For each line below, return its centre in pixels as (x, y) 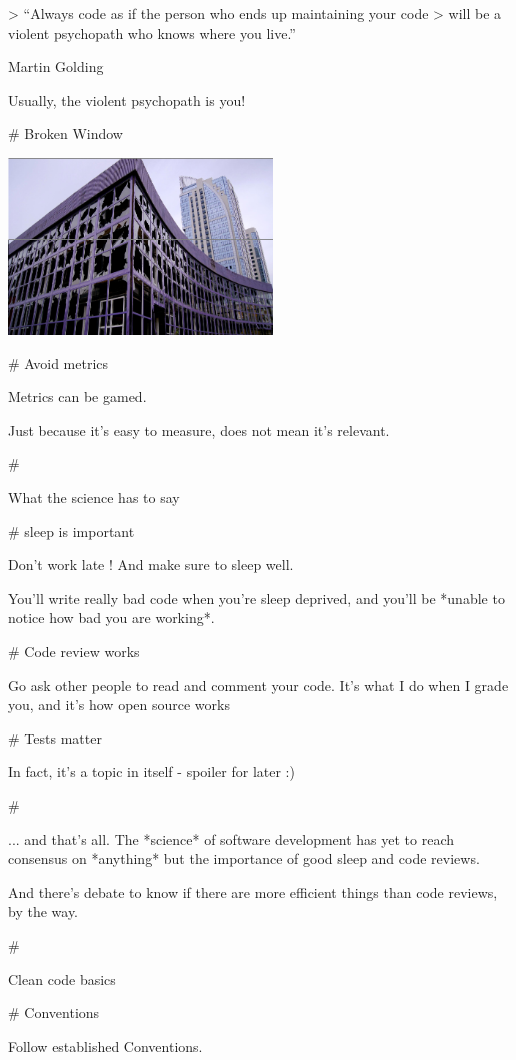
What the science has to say (94, 497)
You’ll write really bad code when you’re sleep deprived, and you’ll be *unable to (256, 597)
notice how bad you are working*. (111, 617)
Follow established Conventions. (105, 1045)
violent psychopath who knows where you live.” (152, 32)
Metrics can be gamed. (77, 396)
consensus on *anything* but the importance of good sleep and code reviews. (244, 858)
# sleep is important (71, 530)
